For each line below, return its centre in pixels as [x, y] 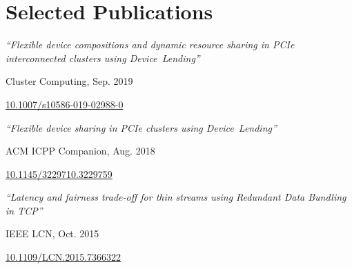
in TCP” [24, 210]
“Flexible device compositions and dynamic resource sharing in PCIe [150, 44]
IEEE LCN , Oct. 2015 [52, 233]
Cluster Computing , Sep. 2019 [69, 81]
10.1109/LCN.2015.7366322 [63, 257]
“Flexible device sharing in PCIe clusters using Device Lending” [141, 127]
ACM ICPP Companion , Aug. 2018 [80, 151]
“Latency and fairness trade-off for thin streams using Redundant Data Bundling [176, 197]
